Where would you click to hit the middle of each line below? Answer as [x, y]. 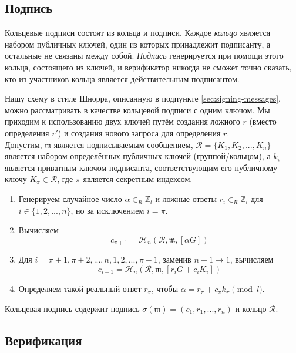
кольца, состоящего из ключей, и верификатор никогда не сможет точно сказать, [148, 67]
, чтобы [165, 289]
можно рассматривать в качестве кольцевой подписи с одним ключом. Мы [137, 110]
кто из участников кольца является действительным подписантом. [122, 78]
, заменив [174, 259]
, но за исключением [107, 210]
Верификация [43, 340]
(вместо [263, 121]
